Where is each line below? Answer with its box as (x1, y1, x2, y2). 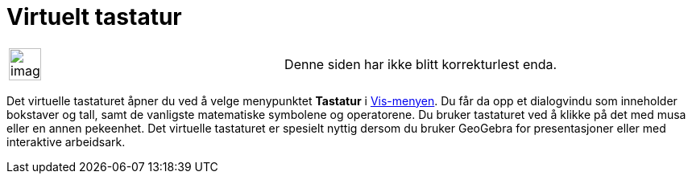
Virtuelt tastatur (6, 3, 182, 31)
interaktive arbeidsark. (6, 134, 126, 149)
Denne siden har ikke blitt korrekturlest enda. (284, 55, 557, 72)
